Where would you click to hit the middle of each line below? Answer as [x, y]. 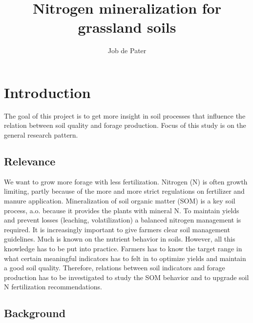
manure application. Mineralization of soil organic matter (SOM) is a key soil [120, 201]
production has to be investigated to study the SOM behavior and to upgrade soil [126, 277]
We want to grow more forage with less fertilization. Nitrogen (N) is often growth [126, 181]
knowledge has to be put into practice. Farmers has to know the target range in [123, 248]
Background [35, 313]
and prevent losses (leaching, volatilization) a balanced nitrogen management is [123, 220]
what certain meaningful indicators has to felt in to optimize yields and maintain [125, 258]
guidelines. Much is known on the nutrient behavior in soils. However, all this [120, 239]
